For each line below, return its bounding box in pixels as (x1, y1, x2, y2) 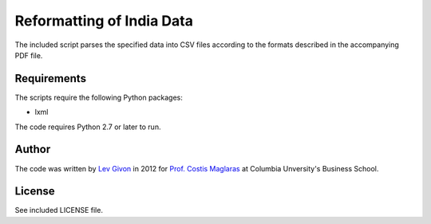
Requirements (14, 72, 87, 85)
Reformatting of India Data (14, 12, 193, 29)
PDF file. (14, 50, 43, 60)
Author (14, 143, 51, 156)
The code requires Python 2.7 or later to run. (14, 122, 161, 132)
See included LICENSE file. (14, 206, 104, 215)
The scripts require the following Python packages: (14, 92, 183, 102)
